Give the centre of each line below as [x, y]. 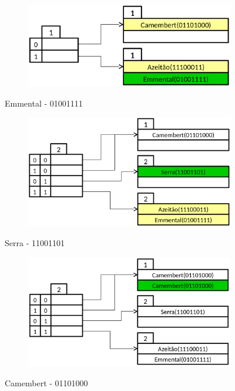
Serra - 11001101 [35, 243]
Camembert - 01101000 [46, 382]
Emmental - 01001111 [44, 103]
